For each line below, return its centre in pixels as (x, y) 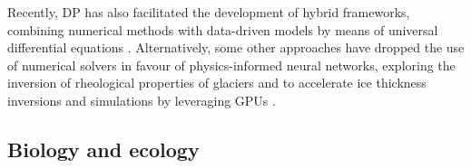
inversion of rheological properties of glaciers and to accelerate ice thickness (217, 83)
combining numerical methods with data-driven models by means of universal (223, 29)
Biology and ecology (103, 149)
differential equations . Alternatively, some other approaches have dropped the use (236, 47)
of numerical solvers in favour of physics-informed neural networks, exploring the (231, 65)
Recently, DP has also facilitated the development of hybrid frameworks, (209, 12)
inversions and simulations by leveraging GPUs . (142, 100)
